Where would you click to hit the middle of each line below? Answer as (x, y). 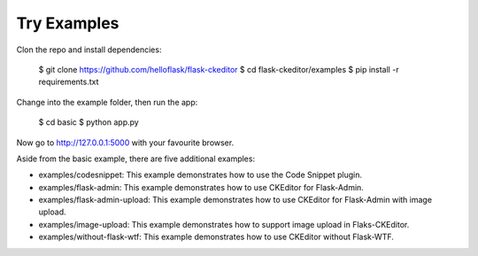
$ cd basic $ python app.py (89, 122)
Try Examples (68, 23)
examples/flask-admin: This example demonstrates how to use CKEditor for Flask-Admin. (201, 187)
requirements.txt (69, 82)
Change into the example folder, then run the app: (107, 102)
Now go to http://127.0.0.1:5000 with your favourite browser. (125, 143)
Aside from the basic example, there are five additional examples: (136, 159)
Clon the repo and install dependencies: (89, 50)
